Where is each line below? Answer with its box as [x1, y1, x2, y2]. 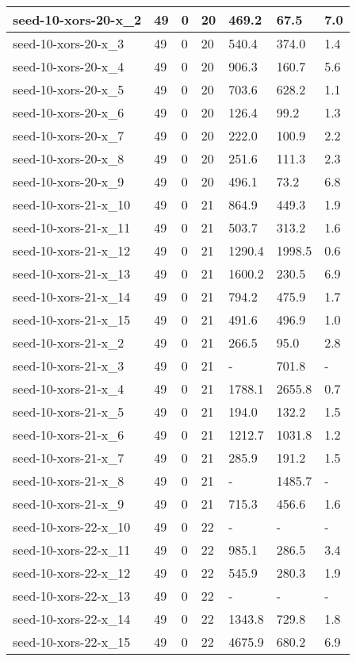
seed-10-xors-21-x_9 [13, 494, 124, 513]
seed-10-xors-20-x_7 [13, 126, 124, 144]
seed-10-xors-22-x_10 [13, 517, 131, 536]
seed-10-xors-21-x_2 [13, 333, 124, 352]
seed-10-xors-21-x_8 [13, 471, 124, 490]
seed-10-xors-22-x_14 [13, 609, 131, 628]
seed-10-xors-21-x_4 [13, 379, 124, 398]
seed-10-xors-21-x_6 [13, 425, 124, 444]
